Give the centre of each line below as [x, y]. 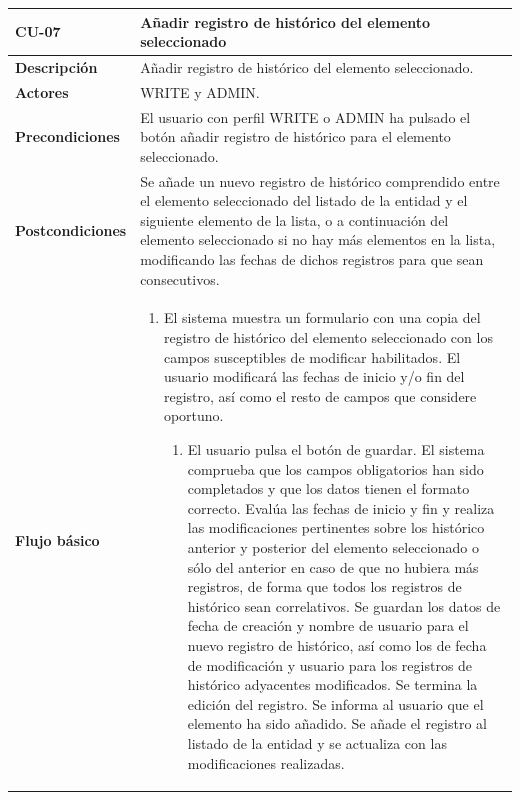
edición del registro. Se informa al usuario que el [335, 703]
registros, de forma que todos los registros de [324, 586]
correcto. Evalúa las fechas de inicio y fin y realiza [341, 507]
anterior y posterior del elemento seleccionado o [333, 547]
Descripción [56, 66]
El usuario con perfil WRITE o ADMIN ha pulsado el [305, 116]
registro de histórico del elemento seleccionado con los [328, 337]
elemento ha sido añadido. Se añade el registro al [337, 723]
